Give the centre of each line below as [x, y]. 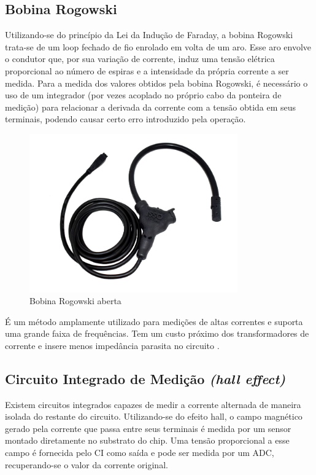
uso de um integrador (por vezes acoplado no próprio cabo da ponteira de [143, 95]
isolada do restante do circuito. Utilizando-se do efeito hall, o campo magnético [154, 416]
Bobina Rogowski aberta [75, 301]
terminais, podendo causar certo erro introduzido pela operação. [125, 119]
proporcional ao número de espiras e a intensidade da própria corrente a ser [147, 70]
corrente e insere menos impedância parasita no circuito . [112, 345]
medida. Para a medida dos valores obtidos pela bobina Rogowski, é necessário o [156, 83]
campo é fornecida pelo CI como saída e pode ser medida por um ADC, [140, 453]
